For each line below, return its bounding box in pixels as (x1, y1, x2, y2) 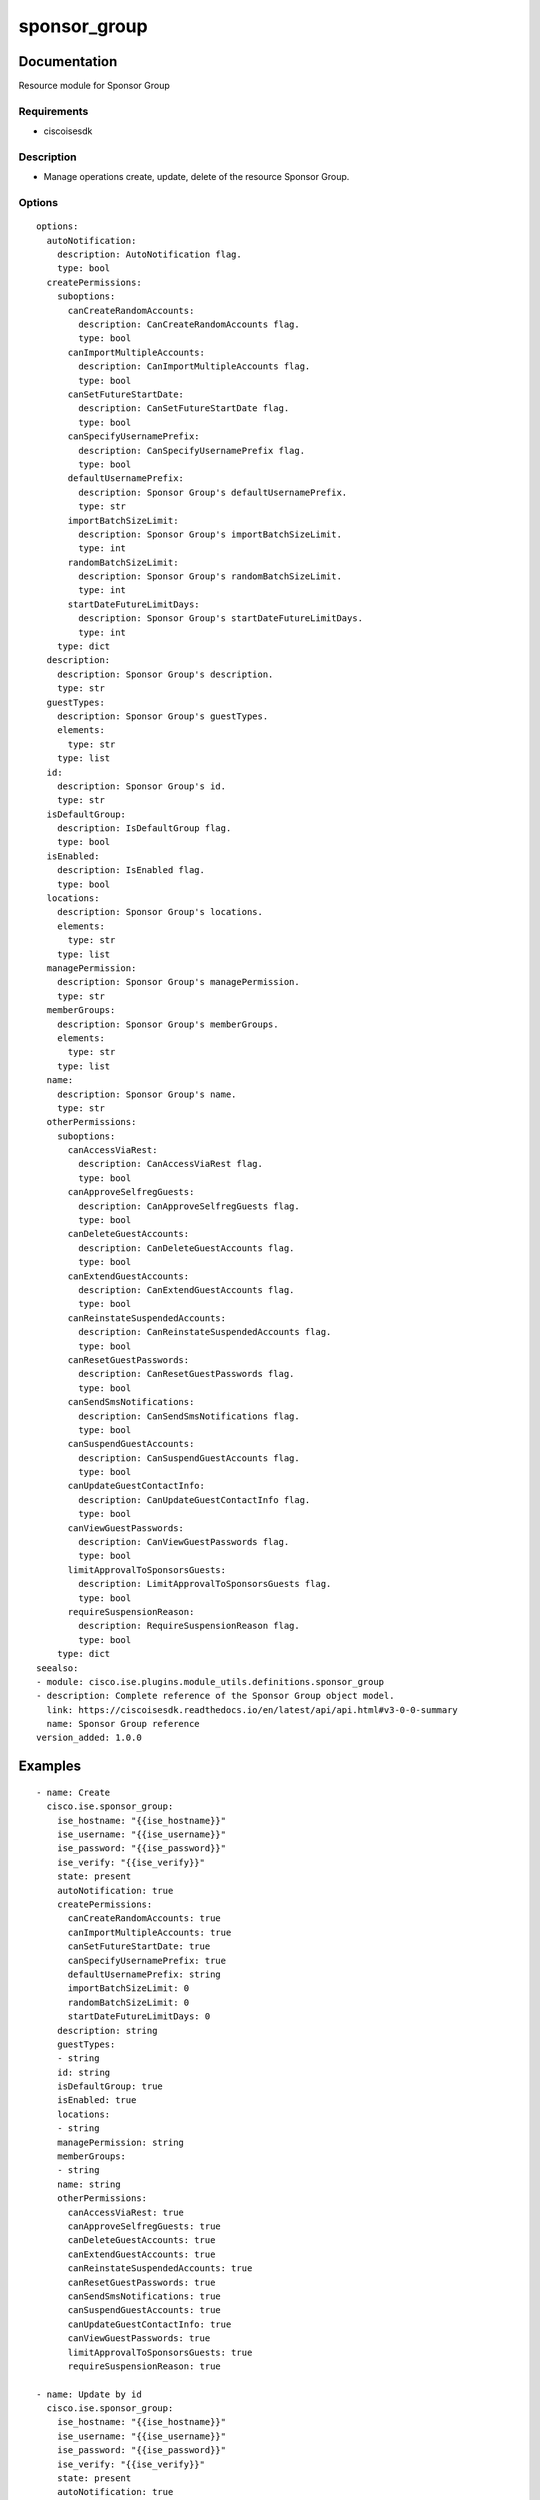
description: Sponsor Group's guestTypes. (56, 710, 269, 722)
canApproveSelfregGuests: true (67, 2221, 222, 2232)
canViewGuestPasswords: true (67, 2333, 211, 2344)
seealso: (36, 1662, 79, 1674)
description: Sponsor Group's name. (56, 1088, 237, 1100)
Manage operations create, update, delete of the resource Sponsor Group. (43, 171, 350, 183)
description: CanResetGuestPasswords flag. (78, 1368, 295, 1380)
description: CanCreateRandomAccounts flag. (78, 319, 300, 330)
